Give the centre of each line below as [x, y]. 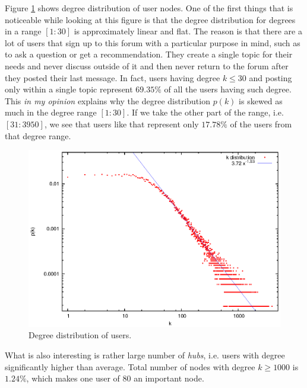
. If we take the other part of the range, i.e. [205, 112]
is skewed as [261, 100]
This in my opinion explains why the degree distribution [107, 100]
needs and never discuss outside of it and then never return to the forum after [147, 65]
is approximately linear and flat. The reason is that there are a [188, 31]
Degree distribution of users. [80, 335]
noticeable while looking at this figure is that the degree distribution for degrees [150, 19]
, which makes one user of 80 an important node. [115, 378]
